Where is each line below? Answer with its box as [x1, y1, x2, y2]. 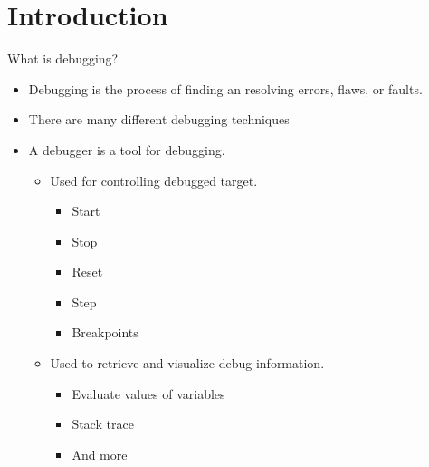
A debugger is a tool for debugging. [28, 140, 225, 159]
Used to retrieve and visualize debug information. [50, 354, 325, 373]
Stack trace [71, 414, 134, 433]
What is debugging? [7, 49, 119, 68]
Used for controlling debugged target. [50, 170, 258, 190]
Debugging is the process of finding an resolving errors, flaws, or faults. [28, 79, 423, 98]
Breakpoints [71, 323, 138, 342]
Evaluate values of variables [71, 384, 225, 403]
